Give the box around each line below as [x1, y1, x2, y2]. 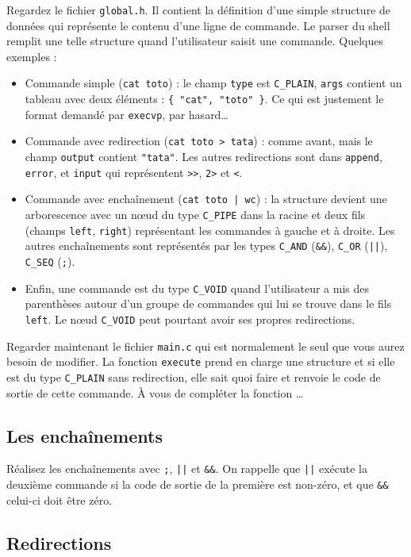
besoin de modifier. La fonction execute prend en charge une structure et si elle [6, 353, 395, 370]
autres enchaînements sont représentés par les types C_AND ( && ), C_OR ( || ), [25, 237, 388, 254]
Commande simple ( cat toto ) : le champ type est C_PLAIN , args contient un [25, 75, 402, 91]
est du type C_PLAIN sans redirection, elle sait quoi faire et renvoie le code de [6, 368, 381, 385]
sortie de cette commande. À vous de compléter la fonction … [6, 384, 304, 401]
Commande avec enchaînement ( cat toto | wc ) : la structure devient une [25, 190, 387, 207]
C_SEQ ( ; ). [25, 253, 75, 269]
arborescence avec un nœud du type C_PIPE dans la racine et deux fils [25, 206, 366, 223]
